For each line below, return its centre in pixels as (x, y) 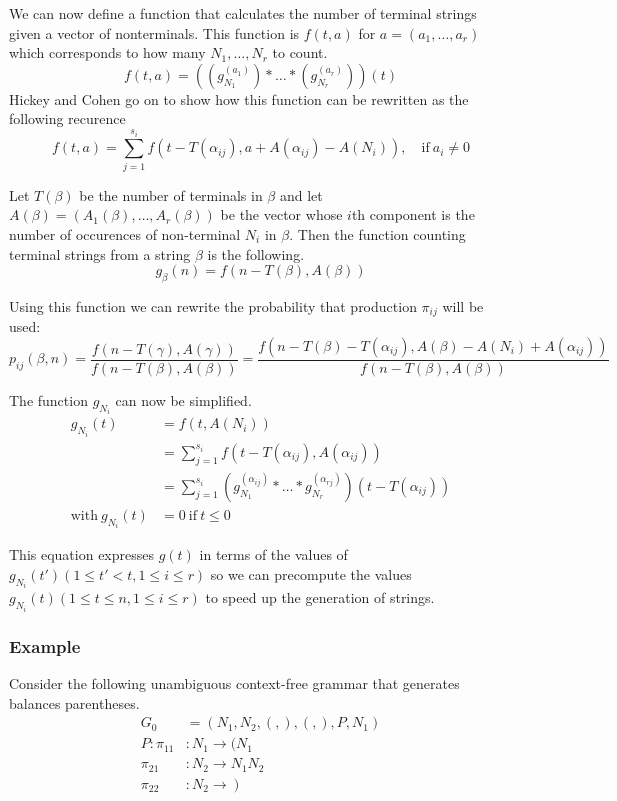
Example (45, 645)
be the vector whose (281, 214)
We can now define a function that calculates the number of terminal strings (243, 13)
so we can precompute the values (311, 573)
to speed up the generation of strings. (320, 597)
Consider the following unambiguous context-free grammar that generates (234, 682)
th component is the (413, 214)
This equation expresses (81, 554)
